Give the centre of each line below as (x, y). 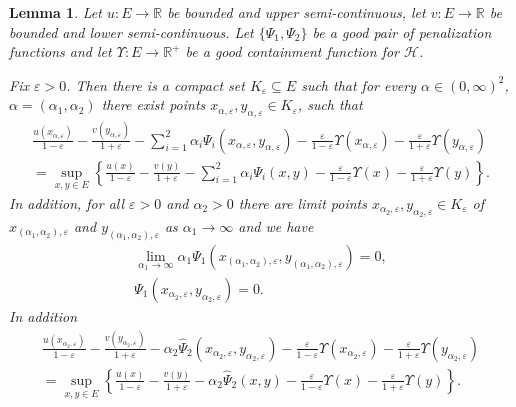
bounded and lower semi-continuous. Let (131, 31)
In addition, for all (67, 202)
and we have (276, 225)
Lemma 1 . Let (55, 12)
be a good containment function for (292, 51)
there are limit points (302, 202)
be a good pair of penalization (402, 31)
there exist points (153, 104)
